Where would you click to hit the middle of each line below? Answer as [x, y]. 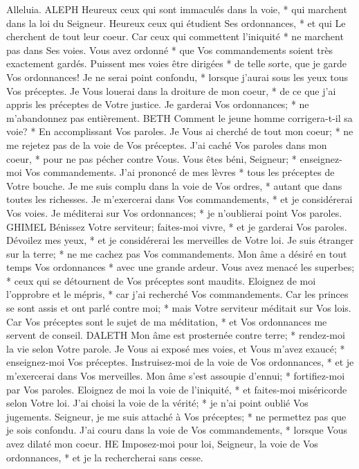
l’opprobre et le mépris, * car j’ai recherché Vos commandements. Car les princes [177, 294]
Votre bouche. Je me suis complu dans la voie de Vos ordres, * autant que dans [174, 185]
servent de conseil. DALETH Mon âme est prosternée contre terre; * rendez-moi [176, 335]
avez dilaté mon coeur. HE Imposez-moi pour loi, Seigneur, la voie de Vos [162, 443]
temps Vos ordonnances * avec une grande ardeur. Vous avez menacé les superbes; [181, 267]
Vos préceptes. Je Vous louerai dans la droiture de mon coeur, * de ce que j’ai [171, 90]
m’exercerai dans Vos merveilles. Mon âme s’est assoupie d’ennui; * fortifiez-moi [176, 376]
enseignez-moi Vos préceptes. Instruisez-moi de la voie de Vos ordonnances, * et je [180, 362]
